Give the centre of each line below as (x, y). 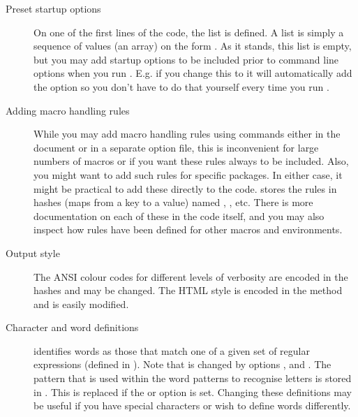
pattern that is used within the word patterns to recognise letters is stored (193, 378)
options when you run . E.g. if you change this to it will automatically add (193, 73)
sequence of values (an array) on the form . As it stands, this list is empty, (193, 46)
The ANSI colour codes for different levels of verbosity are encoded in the (191, 276)
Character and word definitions (72, 327)
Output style (33, 253)
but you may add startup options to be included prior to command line (186, 59)
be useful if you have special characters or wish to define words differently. (192, 405)
